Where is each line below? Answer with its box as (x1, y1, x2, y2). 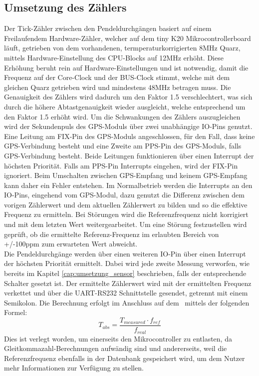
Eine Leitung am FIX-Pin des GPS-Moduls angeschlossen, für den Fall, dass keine (4, 130, 255, 141)
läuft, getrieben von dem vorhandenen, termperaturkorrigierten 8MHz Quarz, (4, 42, 241, 53)
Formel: (4, 307, 27, 317)
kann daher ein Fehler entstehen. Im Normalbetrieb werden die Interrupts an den (4, 179, 253, 190)
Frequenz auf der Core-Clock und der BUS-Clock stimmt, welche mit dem (4, 72, 230, 82)
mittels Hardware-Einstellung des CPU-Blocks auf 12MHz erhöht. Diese (4, 52, 224, 62)
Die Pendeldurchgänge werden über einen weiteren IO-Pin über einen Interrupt (4, 248, 246, 258)
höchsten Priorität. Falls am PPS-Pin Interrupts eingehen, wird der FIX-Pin (4, 160, 238, 170)
